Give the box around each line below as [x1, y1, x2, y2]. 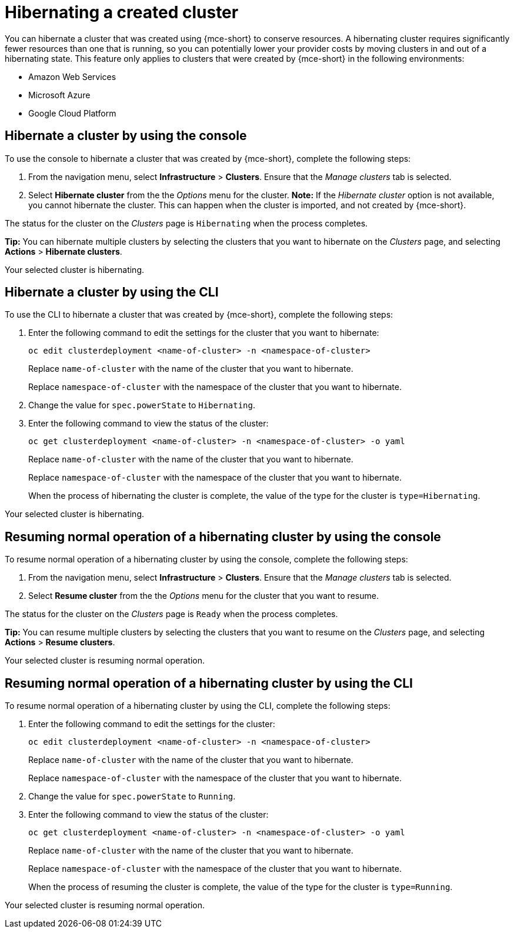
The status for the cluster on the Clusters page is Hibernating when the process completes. [5, 218, 368, 228]
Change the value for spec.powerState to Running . [28, 791, 236, 802]
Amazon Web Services [28, 71, 116, 82]
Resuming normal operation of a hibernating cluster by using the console [5, 529, 441, 544]
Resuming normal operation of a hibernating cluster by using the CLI [5, 675, 413, 691]
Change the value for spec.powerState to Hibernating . [28, 400, 256, 411]
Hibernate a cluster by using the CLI [5, 285, 219, 300]
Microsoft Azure [28, 89, 91, 100]
